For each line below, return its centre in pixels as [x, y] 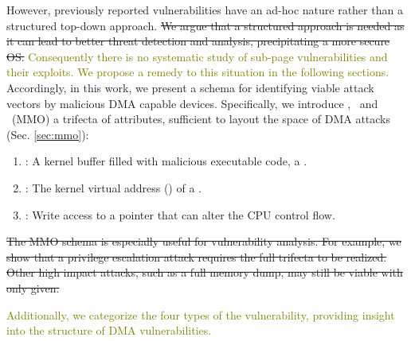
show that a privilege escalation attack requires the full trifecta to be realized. [197, 256]
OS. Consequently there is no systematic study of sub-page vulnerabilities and [197, 56]
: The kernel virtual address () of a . [113, 187]
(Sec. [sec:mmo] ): [48, 134]
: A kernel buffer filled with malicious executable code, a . [166, 161]
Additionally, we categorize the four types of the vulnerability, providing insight [201, 314]
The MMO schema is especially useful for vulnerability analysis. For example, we [204, 241]
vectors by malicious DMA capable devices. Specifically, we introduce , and [192, 103]
